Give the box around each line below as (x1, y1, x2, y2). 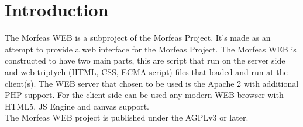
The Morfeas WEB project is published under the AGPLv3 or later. (5, 111, 249, 124)
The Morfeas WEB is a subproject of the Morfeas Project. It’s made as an (5, 31, 271, 44)
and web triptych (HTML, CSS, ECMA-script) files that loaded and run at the (5, 65, 288, 77)
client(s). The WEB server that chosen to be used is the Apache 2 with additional (5, 77, 299, 89)
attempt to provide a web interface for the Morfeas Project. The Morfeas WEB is (5, 43, 297, 55)
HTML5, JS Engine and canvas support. (5, 100, 149, 112)
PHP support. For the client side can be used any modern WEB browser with (5, 89, 284, 101)
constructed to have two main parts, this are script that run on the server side (5, 54, 285, 66)
